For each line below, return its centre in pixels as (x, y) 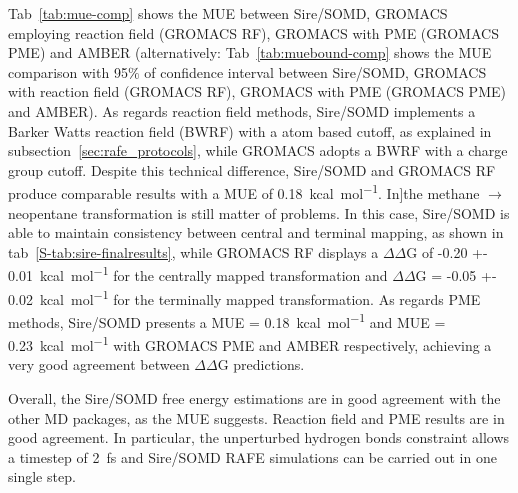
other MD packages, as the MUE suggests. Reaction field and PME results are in (256, 417)
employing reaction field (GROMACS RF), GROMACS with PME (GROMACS (253, 32)
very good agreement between (99, 364)
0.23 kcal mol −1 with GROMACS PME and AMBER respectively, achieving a (250, 343)
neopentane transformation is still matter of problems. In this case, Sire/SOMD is (259, 212)
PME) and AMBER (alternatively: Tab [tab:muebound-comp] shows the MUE (250, 52)
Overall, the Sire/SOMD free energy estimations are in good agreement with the (254, 397)
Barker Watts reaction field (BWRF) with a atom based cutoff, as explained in (250, 130)
